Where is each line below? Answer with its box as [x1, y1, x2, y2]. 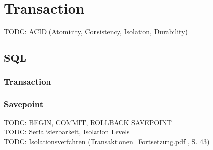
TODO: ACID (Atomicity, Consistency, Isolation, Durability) [4, 26, 188, 37]
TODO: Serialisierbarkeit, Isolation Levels [4, 127, 130, 137]
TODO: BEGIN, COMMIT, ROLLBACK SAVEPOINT [4, 117, 172, 127]
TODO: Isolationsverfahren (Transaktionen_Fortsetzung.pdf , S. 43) [4, 136, 210, 146]
